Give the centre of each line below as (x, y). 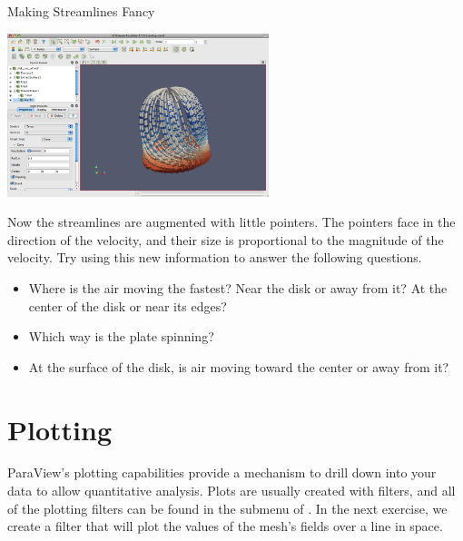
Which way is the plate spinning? (121, 336)
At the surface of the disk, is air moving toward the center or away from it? (239, 366)
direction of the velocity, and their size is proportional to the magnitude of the (226, 239)
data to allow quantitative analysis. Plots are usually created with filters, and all (231, 491)
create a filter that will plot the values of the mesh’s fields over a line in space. (225, 526)
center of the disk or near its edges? (128, 305)
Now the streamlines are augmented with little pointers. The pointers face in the (231, 222)
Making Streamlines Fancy (81, 11)
